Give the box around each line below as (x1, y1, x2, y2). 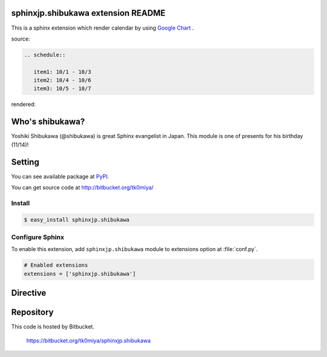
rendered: (11, 100, 36, 108)
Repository (11, 307, 54, 318)
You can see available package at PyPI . (11, 172, 109, 180)
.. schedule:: (24, 51, 66, 58)
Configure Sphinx (11, 233, 65, 241)
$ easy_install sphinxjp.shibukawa (24, 216, 130, 223)
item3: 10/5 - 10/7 (33, 85, 91, 92)
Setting (11, 157, 39, 167)
